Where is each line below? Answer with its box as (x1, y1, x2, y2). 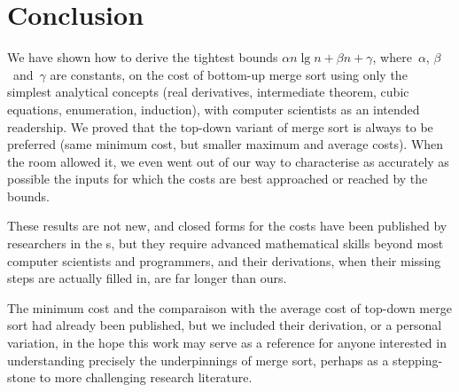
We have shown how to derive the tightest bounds (7, 48, 278, 67)
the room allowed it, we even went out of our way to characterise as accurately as (7, 152, 449, 170)
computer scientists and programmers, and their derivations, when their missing (7, 251, 441, 270)
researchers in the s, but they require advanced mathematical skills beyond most (7, 234, 444, 253)
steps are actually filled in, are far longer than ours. (7, 269, 287, 287)
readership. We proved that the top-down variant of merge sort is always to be (7, 117, 433, 136)
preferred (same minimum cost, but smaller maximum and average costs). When (7, 135, 444, 153)
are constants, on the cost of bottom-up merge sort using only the (50, 65, 408, 83)
